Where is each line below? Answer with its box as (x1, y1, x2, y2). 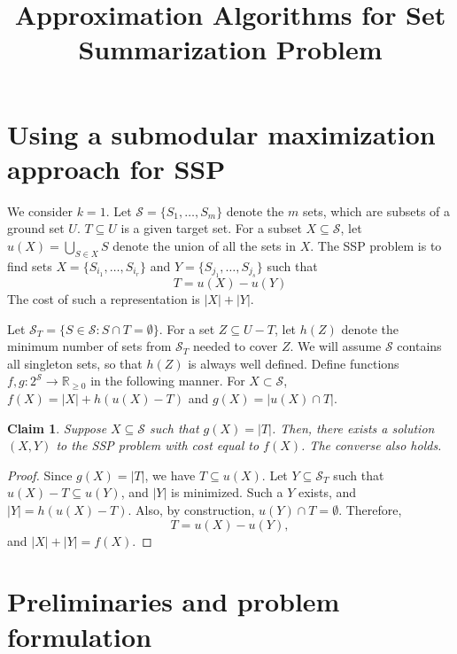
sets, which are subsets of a (302, 201, 451, 220)
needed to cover (192, 337, 278, 355)
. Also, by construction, (128, 501, 255, 519)
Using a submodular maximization (7, 115, 436, 152)
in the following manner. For (90, 371, 245, 390)
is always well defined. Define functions (188, 354, 399, 372)
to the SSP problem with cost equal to (56, 436, 259, 455)
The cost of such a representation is (7, 290, 200, 308)
